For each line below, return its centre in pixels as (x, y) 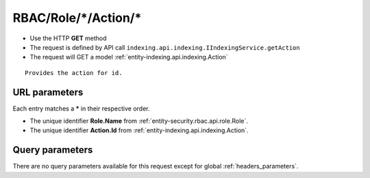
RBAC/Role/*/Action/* (77, 18)
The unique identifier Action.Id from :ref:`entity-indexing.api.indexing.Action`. (139, 130)
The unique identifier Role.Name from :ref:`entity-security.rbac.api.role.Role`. (139, 121)
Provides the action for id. (74, 73)
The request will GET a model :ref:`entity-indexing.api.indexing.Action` (129, 57)
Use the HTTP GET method (68, 38)
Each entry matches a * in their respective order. (81, 108)
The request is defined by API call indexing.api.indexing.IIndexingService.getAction (165, 47)
